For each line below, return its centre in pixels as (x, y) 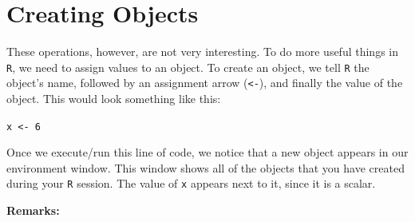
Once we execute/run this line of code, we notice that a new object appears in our (207, 152)
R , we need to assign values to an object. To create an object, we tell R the (188, 67)
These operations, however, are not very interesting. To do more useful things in (202, 52)
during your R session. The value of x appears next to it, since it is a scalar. (191, 183)
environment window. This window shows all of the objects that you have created (206, 167)
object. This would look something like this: (114, 99)
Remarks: (33, 210)
